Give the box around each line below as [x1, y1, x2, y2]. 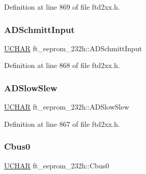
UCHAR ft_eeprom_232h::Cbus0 [4, 160, 109, 170]
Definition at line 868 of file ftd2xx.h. [4, 60, 120, 71]
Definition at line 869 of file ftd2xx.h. [4, 2, 120, 12]
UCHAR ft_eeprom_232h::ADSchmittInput [4, 43, 142, 53]
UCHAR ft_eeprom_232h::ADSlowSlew [4, 101, 129, 112]
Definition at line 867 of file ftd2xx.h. [4, 118, 120, 129]
